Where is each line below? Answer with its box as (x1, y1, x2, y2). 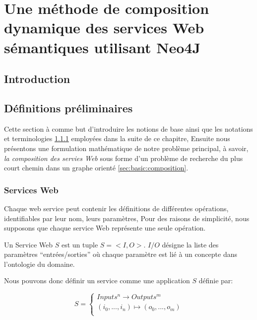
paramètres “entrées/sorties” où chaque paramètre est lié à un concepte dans (4, 249, 238, 259)
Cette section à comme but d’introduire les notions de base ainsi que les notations (4, 123, 253, 134)
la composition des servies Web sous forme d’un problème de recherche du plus (4, 153, 243, 163)
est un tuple (61, 239, 98, 249)
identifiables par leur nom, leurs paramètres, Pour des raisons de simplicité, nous (4, 213, 250, 223)
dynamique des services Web (4, 17, 204, 38)
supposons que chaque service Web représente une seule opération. (4, 223, 206, 233)
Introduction (4, 71, 70, 86)
